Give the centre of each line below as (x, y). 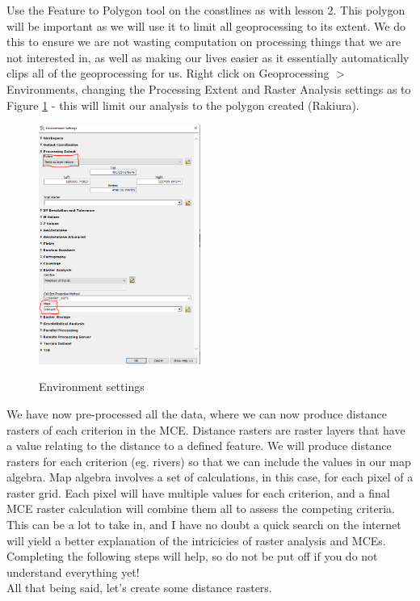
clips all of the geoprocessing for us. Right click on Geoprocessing (168, 73)
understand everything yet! (73, 572)
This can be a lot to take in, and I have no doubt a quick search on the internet (204, 525)
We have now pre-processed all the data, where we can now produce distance (197, 413)
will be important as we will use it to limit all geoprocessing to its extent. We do (206, 25)
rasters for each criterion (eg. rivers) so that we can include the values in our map (209, 461)
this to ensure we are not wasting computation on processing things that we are (204, 42)
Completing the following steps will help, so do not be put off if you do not (192, 556)
